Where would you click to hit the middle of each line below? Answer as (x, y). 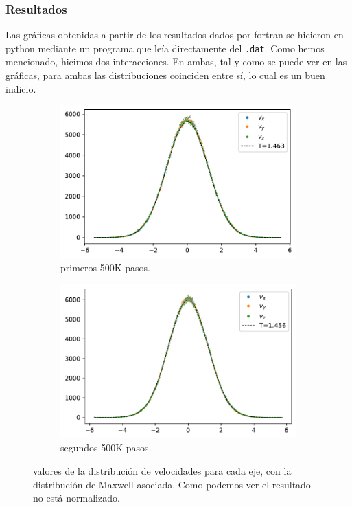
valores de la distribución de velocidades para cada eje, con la (162, 470)
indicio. (21, 88)
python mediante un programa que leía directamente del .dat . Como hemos (165, 48)
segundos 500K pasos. (106, 448)
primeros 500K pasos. (105, 268)
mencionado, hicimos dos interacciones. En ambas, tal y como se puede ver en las (176, 61)
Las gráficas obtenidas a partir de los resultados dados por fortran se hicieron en (175, 35)
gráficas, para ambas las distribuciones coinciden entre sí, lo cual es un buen (165, 75)
